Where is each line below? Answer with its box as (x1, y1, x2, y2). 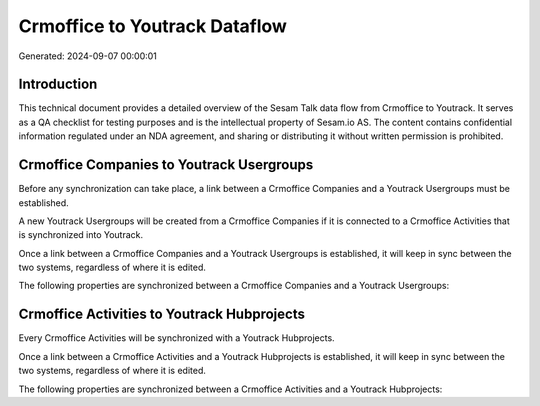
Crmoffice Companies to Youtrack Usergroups (18, 156, 314, 174)
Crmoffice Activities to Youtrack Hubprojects (18, 306, 305, 323)
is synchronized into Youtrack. (18, 229, 144, 241)
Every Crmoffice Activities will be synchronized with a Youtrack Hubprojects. (18, 332, 335, 344)
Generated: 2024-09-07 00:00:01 (18, 50, 157, 62)
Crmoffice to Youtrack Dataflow (18, 15, 287, 37)
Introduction (18, 76, 98, 93)
